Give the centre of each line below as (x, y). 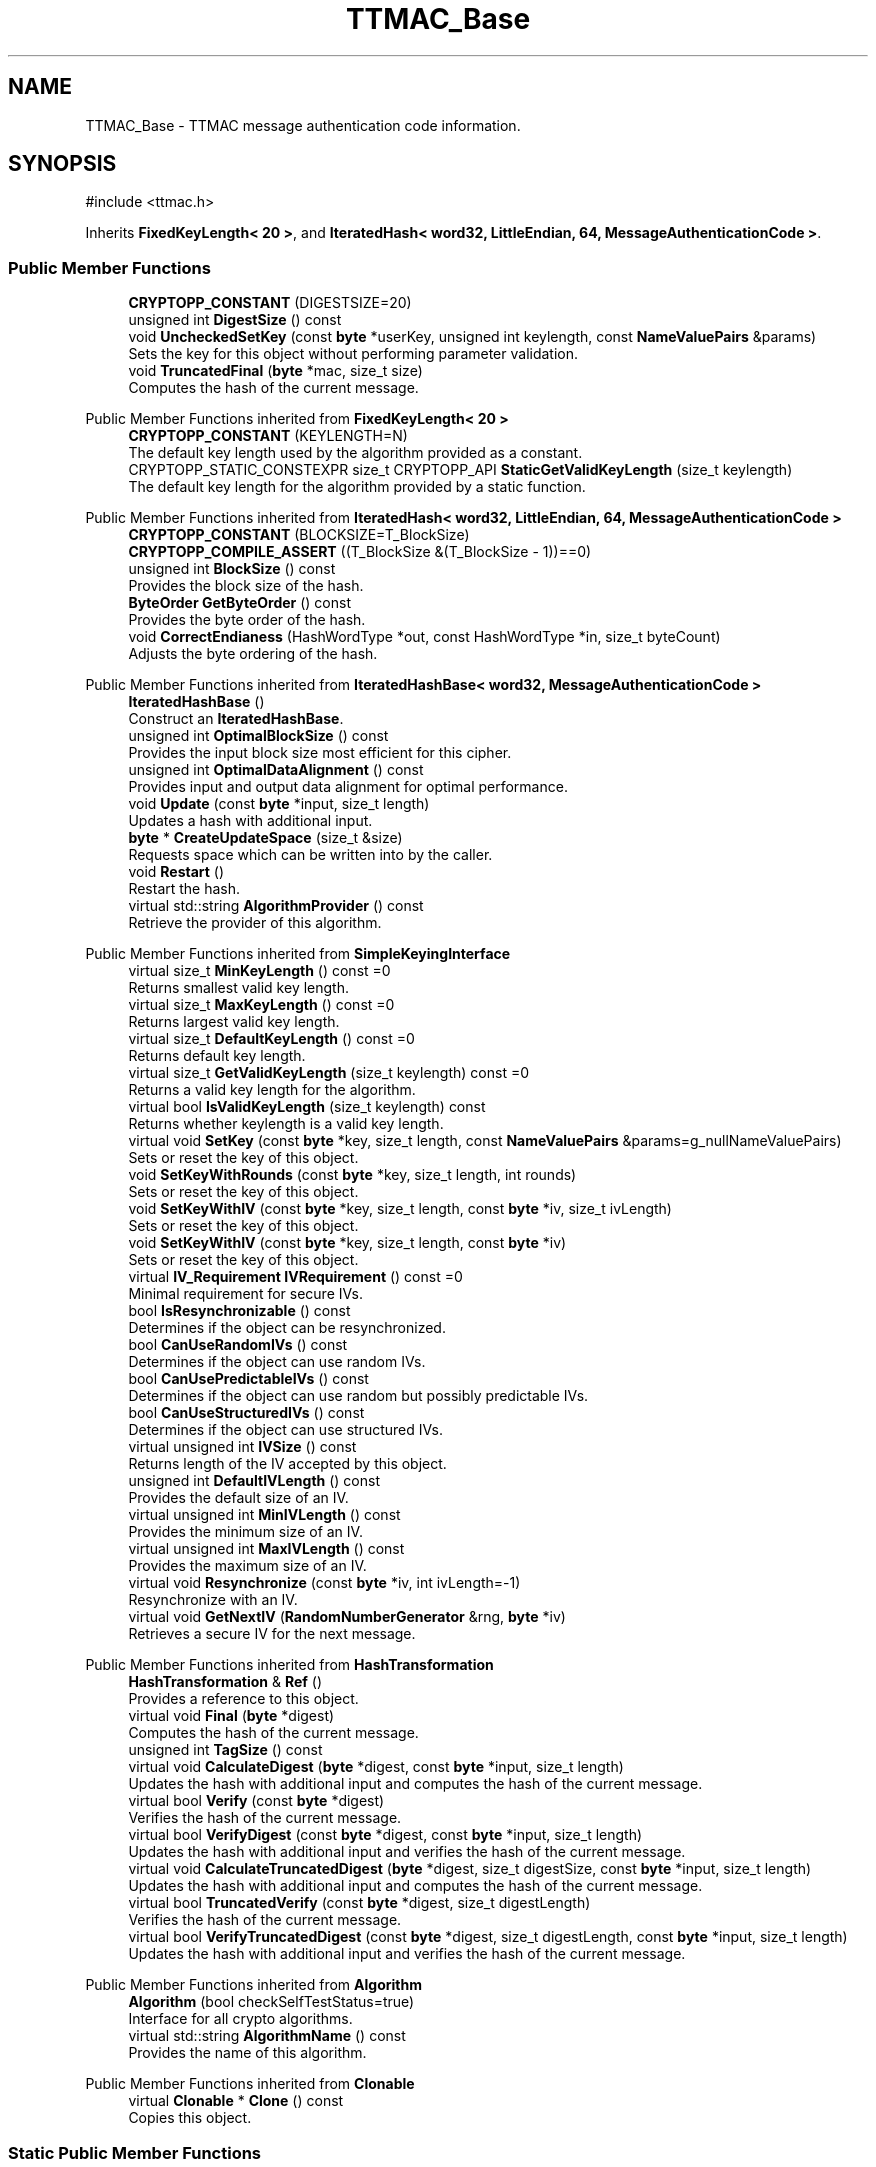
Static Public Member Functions (135, 2152)
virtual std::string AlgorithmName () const (267, 2036)
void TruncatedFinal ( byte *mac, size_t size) (275, 371)
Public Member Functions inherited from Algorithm (253, 1985)
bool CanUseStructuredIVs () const (246, 1413)
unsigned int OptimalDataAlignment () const (276, 770)
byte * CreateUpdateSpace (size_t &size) (265, 838)
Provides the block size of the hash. (246, 586)
